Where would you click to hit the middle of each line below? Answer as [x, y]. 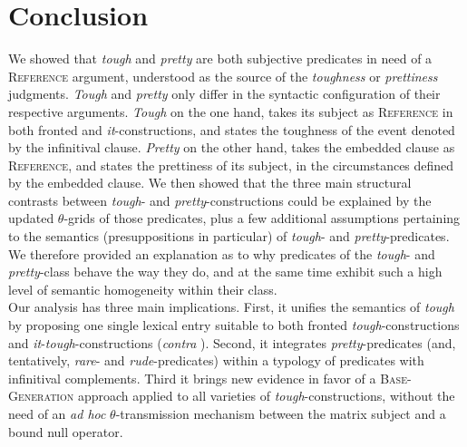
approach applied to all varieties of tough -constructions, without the [266, 396]
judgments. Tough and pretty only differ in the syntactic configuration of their [224, 94]
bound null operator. [66, 431]
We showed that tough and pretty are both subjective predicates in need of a [220, 58]
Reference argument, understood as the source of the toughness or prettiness [223, 76]
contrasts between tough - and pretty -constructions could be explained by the [220, 200]
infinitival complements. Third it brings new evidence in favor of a [192, 378]
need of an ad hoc [57, 413]
